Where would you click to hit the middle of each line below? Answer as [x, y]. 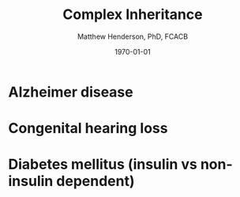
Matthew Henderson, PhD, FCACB [133, 36]
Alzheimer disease [71, 92]
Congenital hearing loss [88, 129]
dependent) [96, 182]
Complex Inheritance [133, 15]
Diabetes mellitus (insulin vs [103, 165]
